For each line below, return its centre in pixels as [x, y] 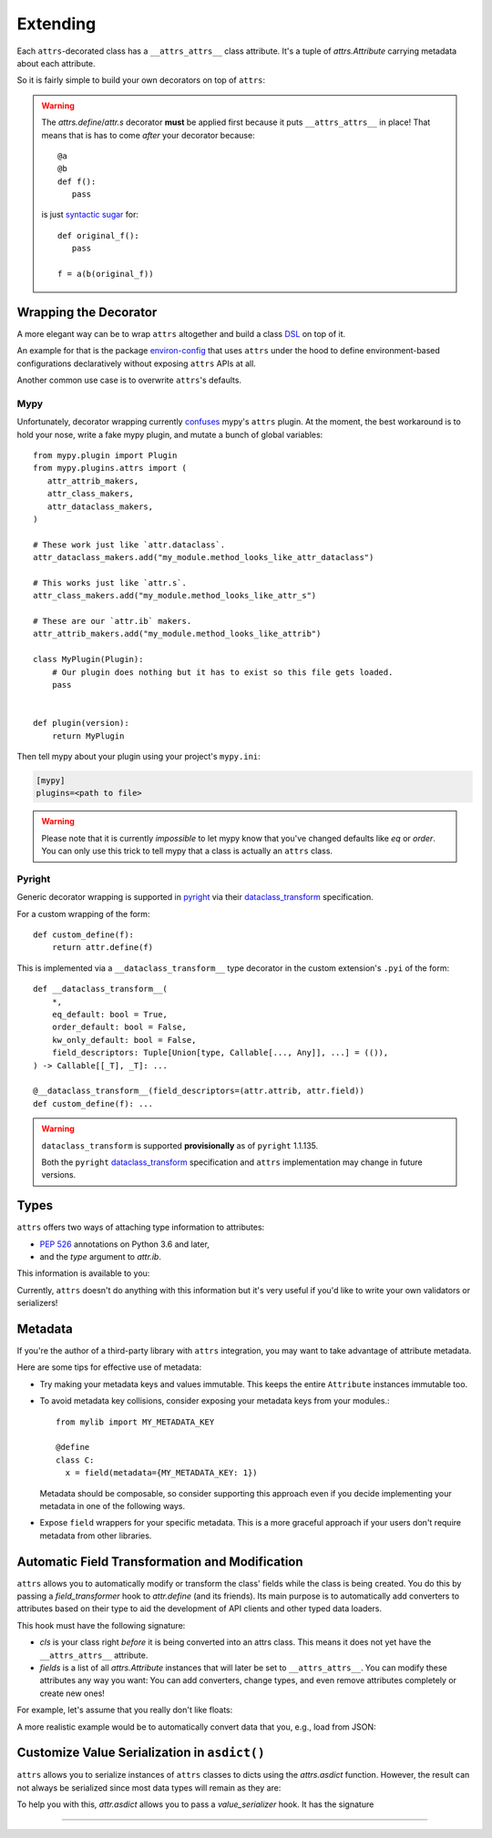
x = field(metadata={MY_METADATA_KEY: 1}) [162, 1473]
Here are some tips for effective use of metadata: [109, 1367]
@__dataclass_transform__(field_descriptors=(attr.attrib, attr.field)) [199, 1091]
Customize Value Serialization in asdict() [141, 1753]
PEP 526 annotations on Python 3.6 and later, [124, 1244]
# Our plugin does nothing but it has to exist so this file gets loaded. [222, 672]
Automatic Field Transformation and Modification [160, 1562]
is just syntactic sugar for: [90, 215]
